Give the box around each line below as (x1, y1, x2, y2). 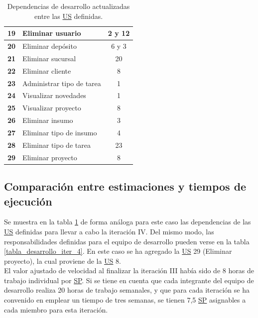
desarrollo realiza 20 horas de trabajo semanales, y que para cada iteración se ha (4, 285, 250, 295)
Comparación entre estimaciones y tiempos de (4, 179, 247, 194)
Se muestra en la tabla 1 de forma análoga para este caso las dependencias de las (4, 216, 251, 227)
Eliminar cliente (22, 65, 71, 76)
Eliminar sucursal (22, 53, 76, 63)
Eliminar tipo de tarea (22, 139, 91, 150)
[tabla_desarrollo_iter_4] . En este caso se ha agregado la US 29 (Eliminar (4, 246, 232, 256)
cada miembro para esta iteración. (4, 304, 108, 315)
